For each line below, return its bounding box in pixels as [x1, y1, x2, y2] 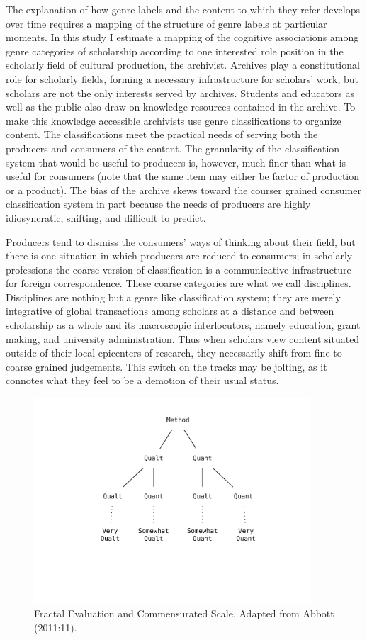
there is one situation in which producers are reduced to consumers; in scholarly [6, 248, 353, 263]
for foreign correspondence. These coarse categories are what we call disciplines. [6, 276, 351, 291]
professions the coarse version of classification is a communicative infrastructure [6, 262, 351, 276]
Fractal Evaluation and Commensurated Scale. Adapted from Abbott [34, 605, 334, 620]
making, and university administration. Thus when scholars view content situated [6, 331, 360, 346]
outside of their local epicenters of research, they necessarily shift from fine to [6, 345, 342, 360]
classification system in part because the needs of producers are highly [6, 196, 311, 211]
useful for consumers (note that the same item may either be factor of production [6, 169, 360, 184]
